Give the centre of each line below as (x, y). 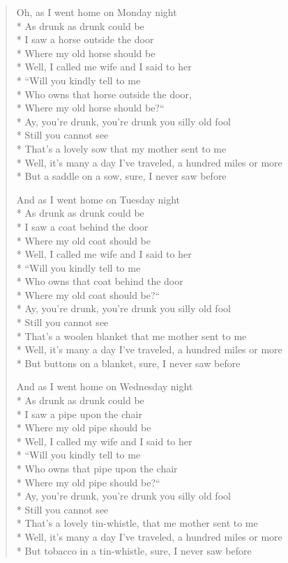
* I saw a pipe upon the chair (79, 414)
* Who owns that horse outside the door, (104, 94)
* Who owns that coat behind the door (100, 281)
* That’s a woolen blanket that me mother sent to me (131, 336)
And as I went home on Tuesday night (98, 199)
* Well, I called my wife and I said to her (104, 441)
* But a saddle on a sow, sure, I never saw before (121, 176)
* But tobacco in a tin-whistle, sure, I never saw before (134, 550)
